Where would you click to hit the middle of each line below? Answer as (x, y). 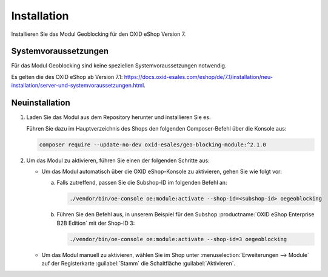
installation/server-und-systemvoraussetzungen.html (78, 86)
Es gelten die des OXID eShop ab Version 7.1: (67, 77)
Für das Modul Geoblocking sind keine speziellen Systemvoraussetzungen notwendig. (119, 66)
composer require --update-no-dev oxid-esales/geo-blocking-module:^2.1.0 (153, 145)
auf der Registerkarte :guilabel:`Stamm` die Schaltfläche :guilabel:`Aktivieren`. (139, 263)
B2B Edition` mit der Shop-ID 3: (96, 223)
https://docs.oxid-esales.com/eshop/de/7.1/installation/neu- (198, 77)
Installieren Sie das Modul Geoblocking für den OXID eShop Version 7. (99, 34)
